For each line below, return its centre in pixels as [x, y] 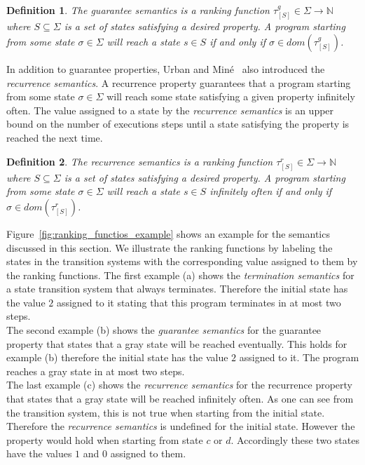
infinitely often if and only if [271, 191]
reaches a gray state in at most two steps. [96, 371]
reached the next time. [55, 137]
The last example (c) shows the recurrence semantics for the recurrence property [179, 385]
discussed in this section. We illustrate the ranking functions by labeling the [170, 247]
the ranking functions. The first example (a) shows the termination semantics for [180, 275]
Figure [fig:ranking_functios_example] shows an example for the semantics [168, 233]
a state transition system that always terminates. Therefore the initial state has [177, 289]
